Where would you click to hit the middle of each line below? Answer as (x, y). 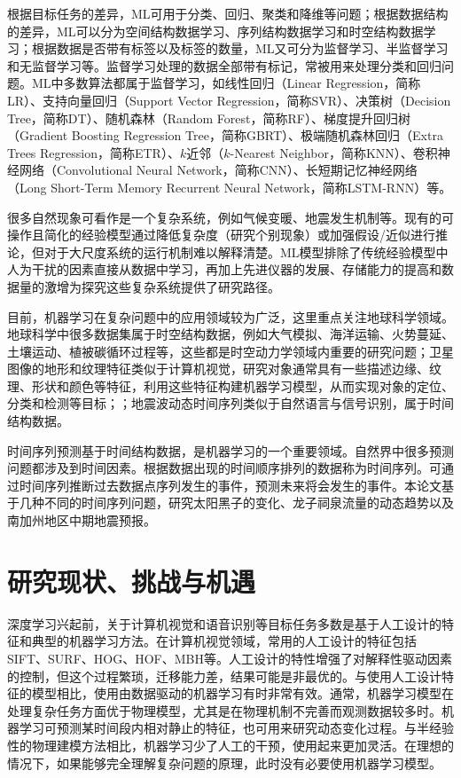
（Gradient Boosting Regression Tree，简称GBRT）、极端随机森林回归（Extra (225, 135)
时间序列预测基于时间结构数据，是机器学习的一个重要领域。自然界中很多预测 (230, 450)
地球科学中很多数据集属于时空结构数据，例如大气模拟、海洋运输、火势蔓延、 (230, 334)
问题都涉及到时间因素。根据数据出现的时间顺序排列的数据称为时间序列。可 (224, 468)
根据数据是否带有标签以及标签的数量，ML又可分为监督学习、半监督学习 (240, 48)
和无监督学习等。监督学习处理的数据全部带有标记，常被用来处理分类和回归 (224, 65)
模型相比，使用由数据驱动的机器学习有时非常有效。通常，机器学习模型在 (242, 693)
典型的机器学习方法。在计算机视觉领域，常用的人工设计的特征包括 (224, 641)
